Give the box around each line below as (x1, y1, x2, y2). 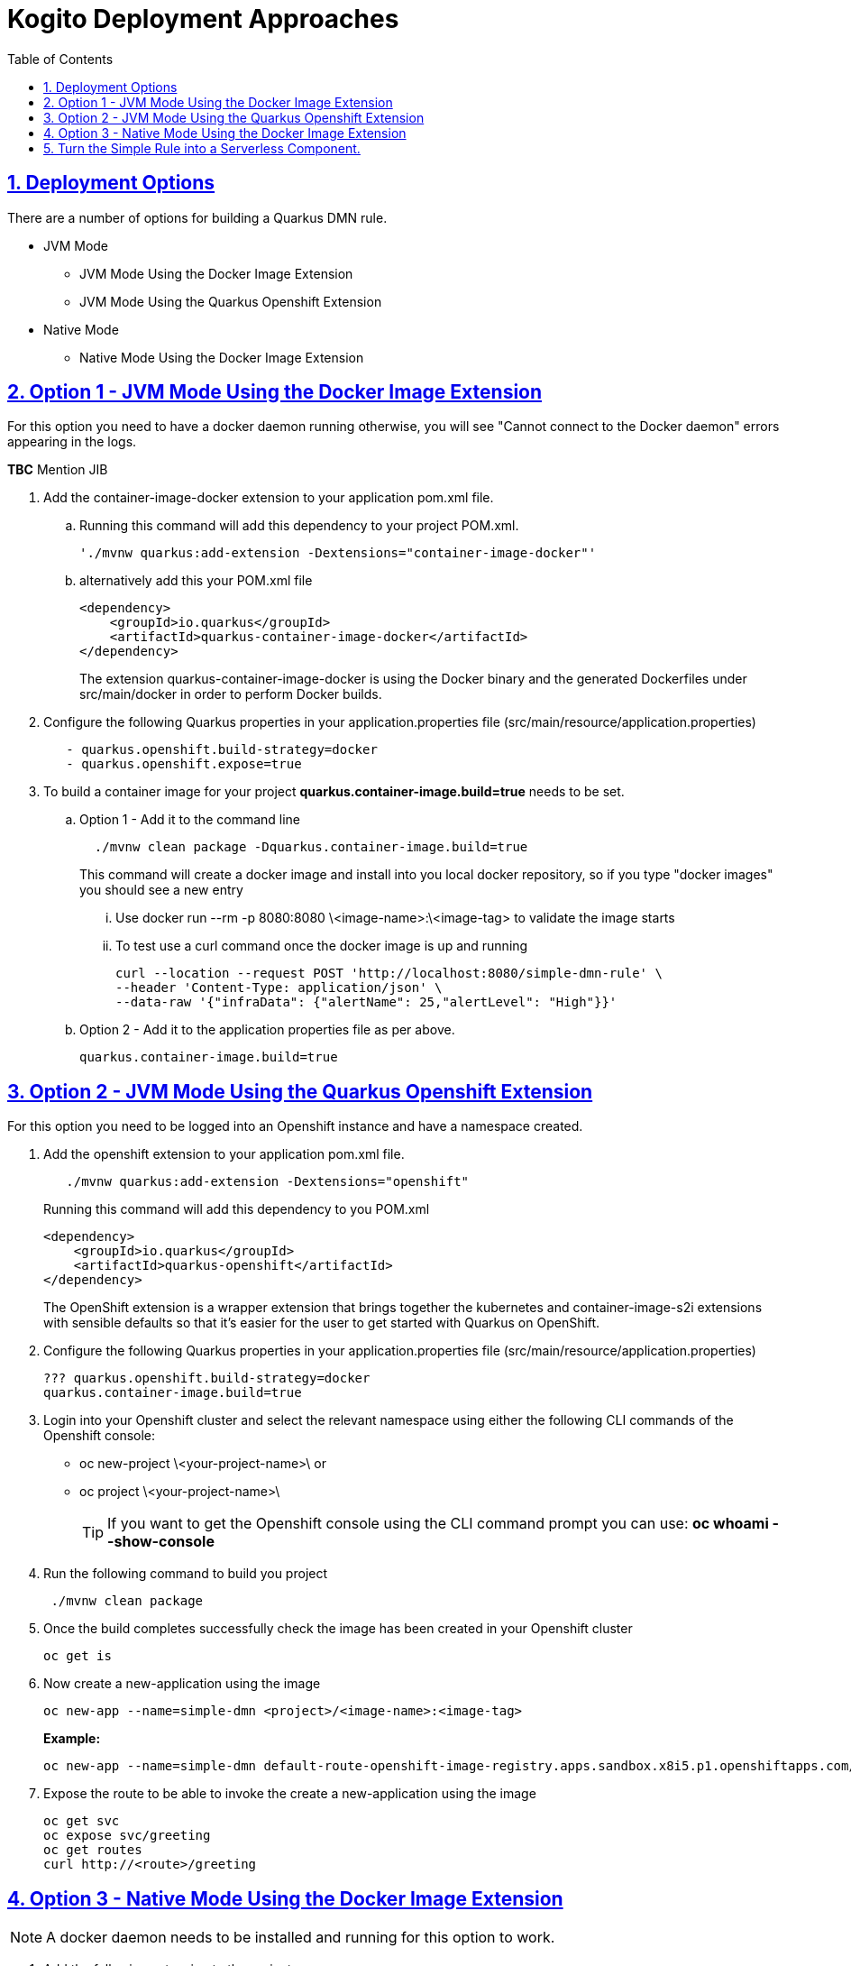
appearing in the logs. (7, 434, 137, 450)
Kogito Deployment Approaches (7, 4, 399, 34)
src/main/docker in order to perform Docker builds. (79, 686, 382, 703)
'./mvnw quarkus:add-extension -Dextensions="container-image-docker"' (79, 546, 597, 561)
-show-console (107, 1532, 215, 1551)
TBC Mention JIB (7, 462, 108, 478)
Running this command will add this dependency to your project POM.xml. (79, 518, 519, 534)
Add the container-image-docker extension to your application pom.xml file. (43, 490, 494, 506)
